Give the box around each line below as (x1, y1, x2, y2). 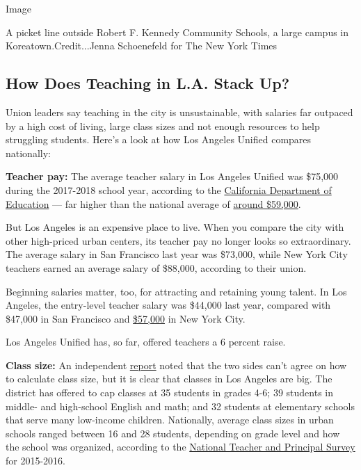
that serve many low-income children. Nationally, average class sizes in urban (6, 412, 334, 427)
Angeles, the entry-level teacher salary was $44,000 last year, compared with (6, 298, 331, 312)
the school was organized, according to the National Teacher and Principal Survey (6, 439, 355, 454)
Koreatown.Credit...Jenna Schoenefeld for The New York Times (6, 38, 278, 53)
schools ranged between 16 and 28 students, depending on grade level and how (6, 426, 340, 440)
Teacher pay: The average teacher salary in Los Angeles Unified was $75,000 (6, 169, 339, 184)
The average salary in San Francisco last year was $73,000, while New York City (6, 247, 348, 261)
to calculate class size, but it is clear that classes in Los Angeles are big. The (6, 371, 332, 386)
